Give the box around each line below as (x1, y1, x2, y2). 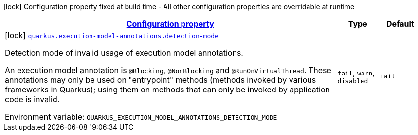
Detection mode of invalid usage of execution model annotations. (5, 48, 243, 58)
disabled (337, 77, 368, 85)
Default (386, 19, 414, 29)
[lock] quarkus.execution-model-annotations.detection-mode (5, 30, 218, 40)
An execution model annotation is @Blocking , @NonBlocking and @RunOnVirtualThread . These (5, 65, 331, 75)
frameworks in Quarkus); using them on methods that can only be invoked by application (5, 85, 330, 94)
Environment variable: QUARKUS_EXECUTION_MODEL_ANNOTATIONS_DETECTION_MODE (5, 112, 277, 121)
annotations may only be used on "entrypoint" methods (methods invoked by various (5, 75, 316, 85)
